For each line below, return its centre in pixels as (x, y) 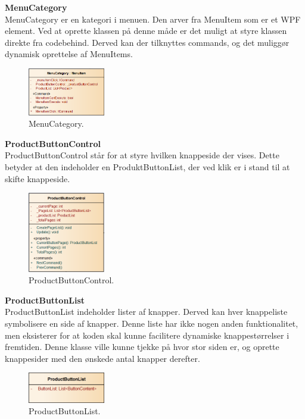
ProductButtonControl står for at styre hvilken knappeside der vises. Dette (142, 155)
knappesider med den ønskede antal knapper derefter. (102, 358)
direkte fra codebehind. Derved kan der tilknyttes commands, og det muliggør (147, 42)
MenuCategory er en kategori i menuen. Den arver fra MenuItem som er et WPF (153, 19)
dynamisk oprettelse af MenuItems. (69, 54)
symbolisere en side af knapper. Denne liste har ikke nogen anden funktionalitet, (152, 323)
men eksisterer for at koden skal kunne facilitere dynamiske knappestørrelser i (147, 335)
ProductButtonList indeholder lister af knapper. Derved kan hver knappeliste (146, 312)
